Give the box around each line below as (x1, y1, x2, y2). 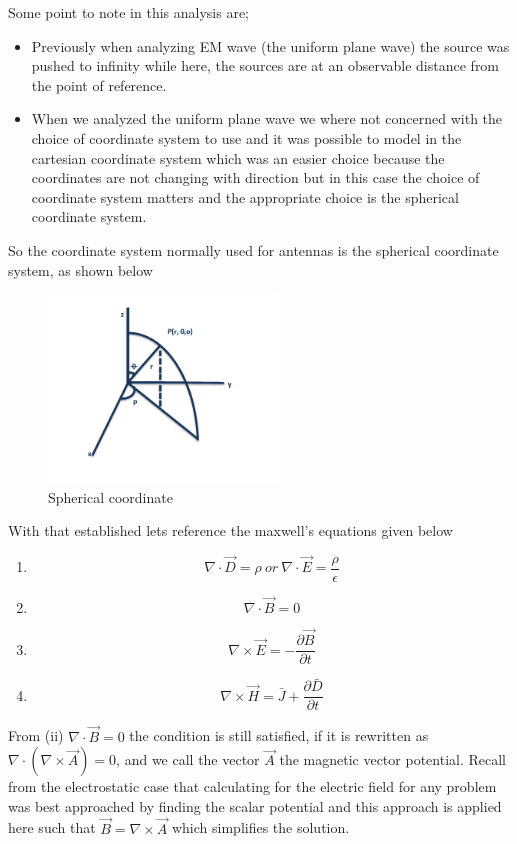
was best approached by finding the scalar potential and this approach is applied (8, 795, 502, 816)
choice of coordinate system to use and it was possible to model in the (31, 127, 462, 148)
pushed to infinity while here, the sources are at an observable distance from (31, 55, 500, 76)
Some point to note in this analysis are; (8, 2, 249, 22)
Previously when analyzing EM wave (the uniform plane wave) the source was (31, 35, 510, 56)
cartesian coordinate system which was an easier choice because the (31, 147, 445, 168)
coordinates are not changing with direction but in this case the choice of (31, 167, 480, 188)
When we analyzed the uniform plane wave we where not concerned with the (31, 108, 503, 129)
